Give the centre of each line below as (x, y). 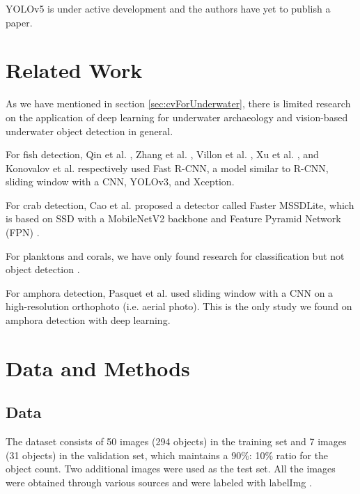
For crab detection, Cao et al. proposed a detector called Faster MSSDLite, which (180, 204)
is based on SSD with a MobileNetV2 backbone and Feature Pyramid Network (173, 218)
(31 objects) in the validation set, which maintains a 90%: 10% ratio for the (167, 455)
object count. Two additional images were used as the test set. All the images (171, 469)
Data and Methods (98, 368)
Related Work (74, 70)
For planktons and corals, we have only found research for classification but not (175, 255)
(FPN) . (23, 232)
